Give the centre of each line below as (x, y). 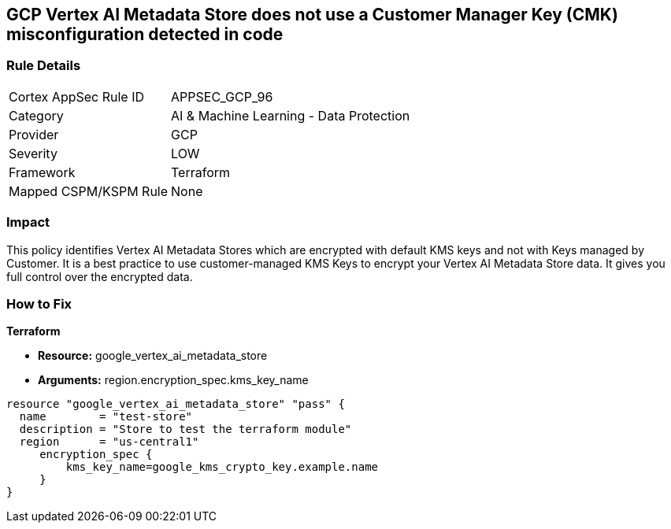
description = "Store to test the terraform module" (185, 429)
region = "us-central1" (109, 442)
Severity (33, 153)
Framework (42, 172)
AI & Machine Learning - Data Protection (291, 115)
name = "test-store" (106, 417)
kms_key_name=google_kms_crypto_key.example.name (222, 467)
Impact (28, 222)
